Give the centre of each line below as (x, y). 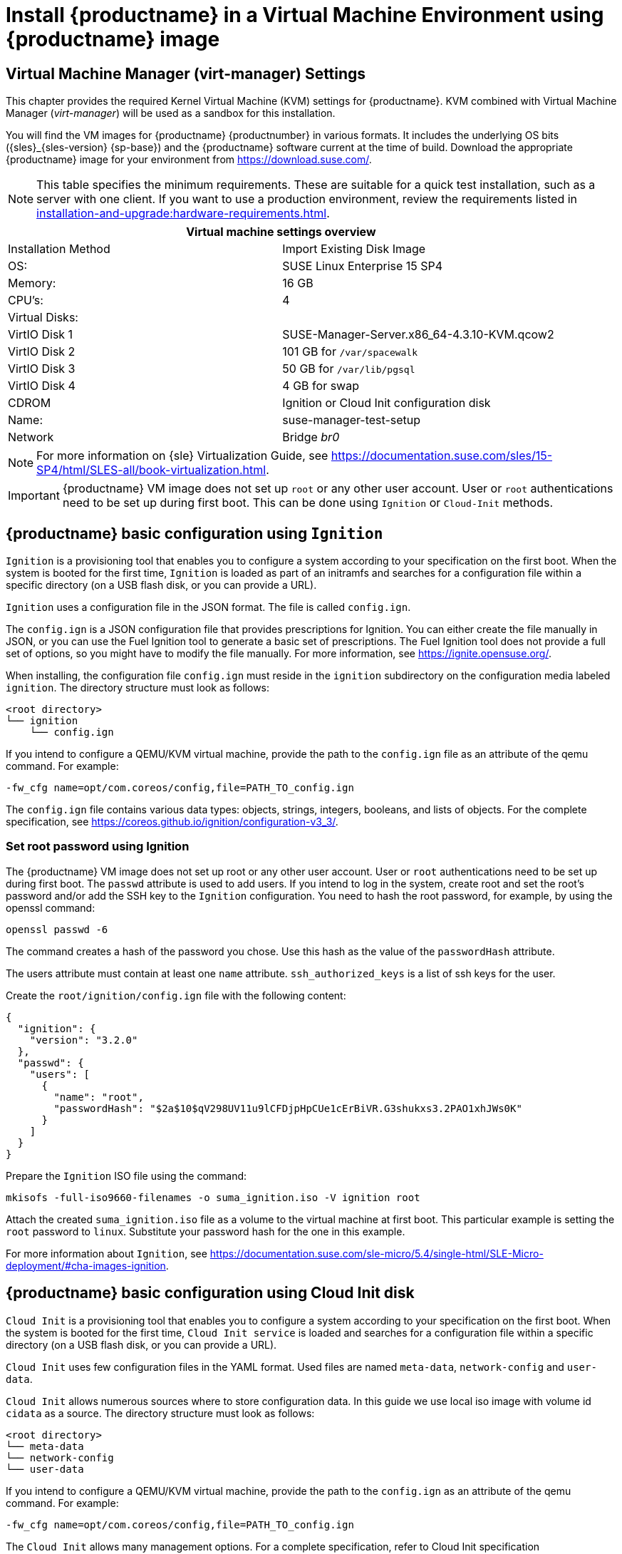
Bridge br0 (311, 437)
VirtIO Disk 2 (42, 352)
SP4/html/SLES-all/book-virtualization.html (151, 470)
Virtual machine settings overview (281, 232)
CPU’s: (26, 300)
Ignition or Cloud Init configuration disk (387, 403)
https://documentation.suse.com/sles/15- (442, 456)
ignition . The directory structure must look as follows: (138, 688)
